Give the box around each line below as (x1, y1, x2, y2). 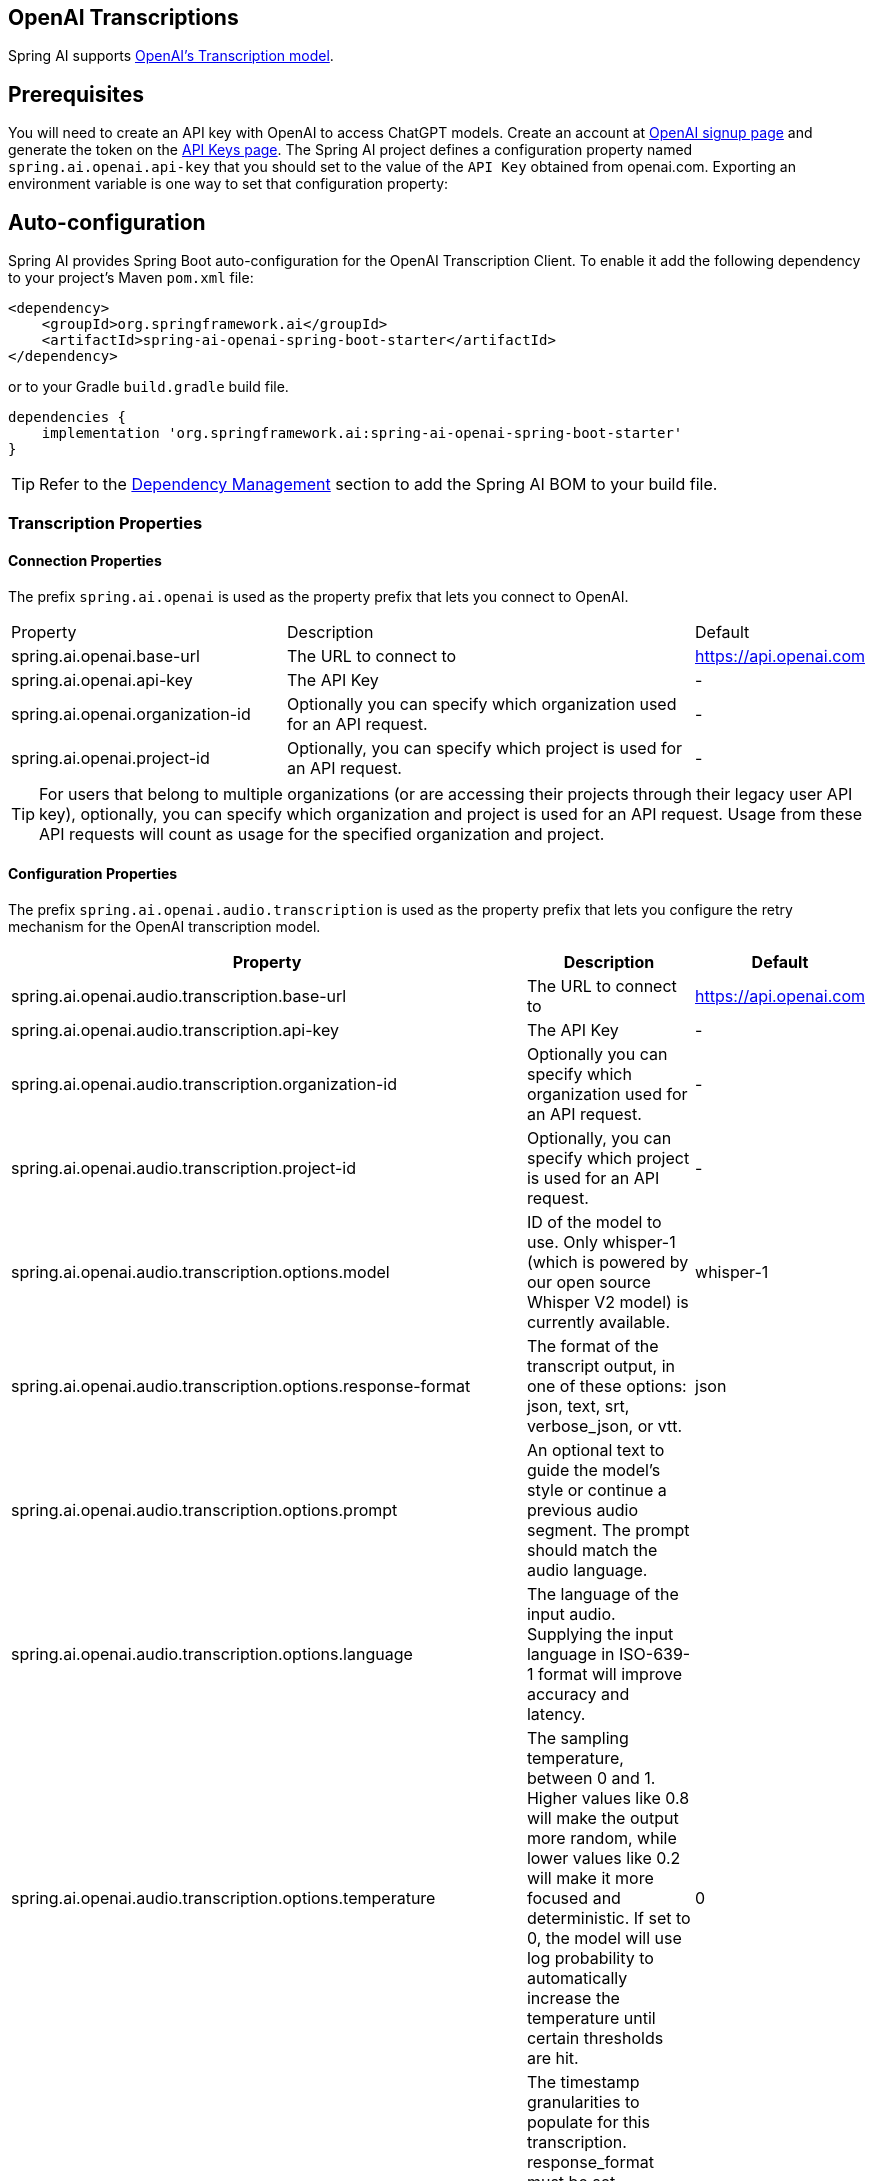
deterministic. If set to (526, 1907, 691, 1928)
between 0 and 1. (526, 1767, 656, 1788)
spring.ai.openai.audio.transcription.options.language (11, 1643, 413, 1664)
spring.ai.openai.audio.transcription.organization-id (11, 1073, 397, 1094)
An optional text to (526, 1439, 665, 1460)
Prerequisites (8, 81, 144, 107)
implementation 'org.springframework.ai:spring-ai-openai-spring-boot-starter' (41, 425, 683, 442)
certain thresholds (526, 2027, 664, 2048)
